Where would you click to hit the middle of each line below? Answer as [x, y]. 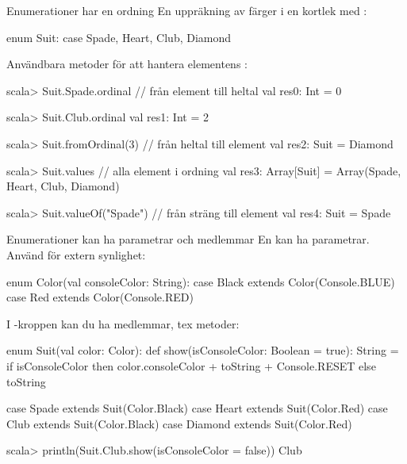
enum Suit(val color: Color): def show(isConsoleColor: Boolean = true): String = [203, 350]
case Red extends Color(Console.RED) [100, 297]
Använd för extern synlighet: [76, 254]
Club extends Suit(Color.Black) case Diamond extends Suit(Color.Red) [179, 423]
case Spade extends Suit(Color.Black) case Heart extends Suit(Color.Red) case [197, 408]
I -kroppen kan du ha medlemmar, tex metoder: [123, 323]
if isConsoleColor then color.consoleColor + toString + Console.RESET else [191, 365]
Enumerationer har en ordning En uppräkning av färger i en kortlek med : [187, 10]
